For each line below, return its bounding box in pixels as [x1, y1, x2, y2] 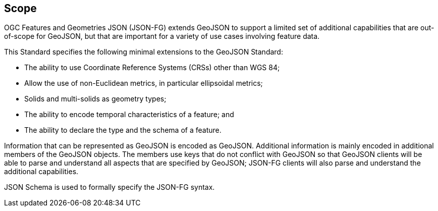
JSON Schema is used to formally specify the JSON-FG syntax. [4, 183, 215, 192]
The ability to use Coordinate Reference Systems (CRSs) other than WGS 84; [24, 63, 280, 72]
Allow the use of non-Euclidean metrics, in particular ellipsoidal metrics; [24, 79, 263, 88]
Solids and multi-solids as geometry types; [24, 94, 167, 103]
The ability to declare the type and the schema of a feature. [24, 126, 222, 135]
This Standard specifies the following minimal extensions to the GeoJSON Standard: [4, 47, 283, 57]
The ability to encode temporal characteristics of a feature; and [24, 110, 234, 119]
